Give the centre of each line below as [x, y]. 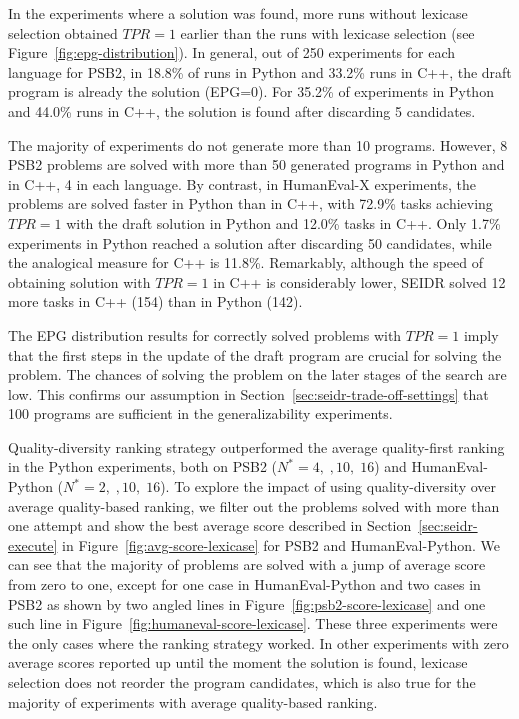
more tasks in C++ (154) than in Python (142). [155, 301]
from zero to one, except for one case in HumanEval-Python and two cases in [244, 584]
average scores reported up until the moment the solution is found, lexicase [238, 662]
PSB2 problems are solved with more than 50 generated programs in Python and [256, 164]
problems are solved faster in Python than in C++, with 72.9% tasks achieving [250, 203]
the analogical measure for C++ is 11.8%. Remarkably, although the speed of [245, 262]
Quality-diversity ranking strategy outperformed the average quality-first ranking [256, 446]
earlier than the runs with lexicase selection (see [327, 32]
